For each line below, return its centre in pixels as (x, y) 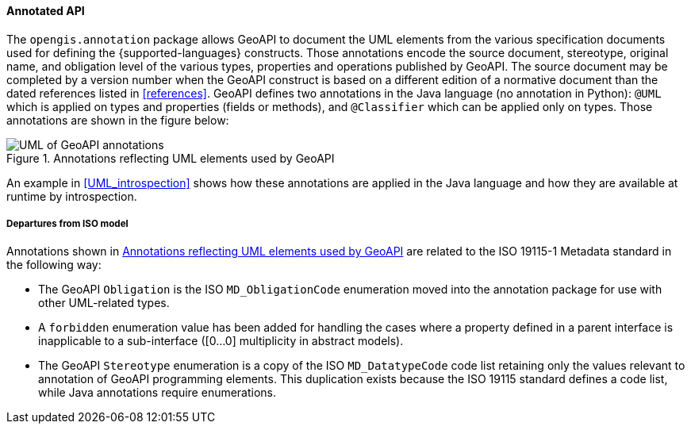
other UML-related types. (104, 303)
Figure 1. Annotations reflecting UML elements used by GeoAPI (171, 158)
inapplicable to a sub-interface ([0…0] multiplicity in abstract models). (221, 341)
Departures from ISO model (67, 224)
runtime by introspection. (72, 196)
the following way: (54, 265)
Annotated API (46, 11)
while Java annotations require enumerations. (157, 393)
